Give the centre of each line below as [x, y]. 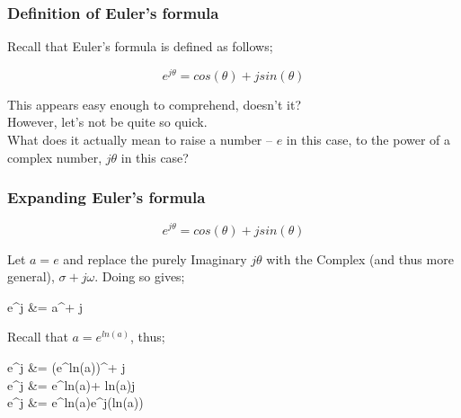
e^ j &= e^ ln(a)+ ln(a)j [71, 384]
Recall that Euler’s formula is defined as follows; [140, 46]
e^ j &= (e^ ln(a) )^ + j [66, 366]
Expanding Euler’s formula [106, 197]
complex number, [55, 157]
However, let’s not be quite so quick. [107, 122]
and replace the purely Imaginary [155, 258]
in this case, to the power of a [368, 140]
